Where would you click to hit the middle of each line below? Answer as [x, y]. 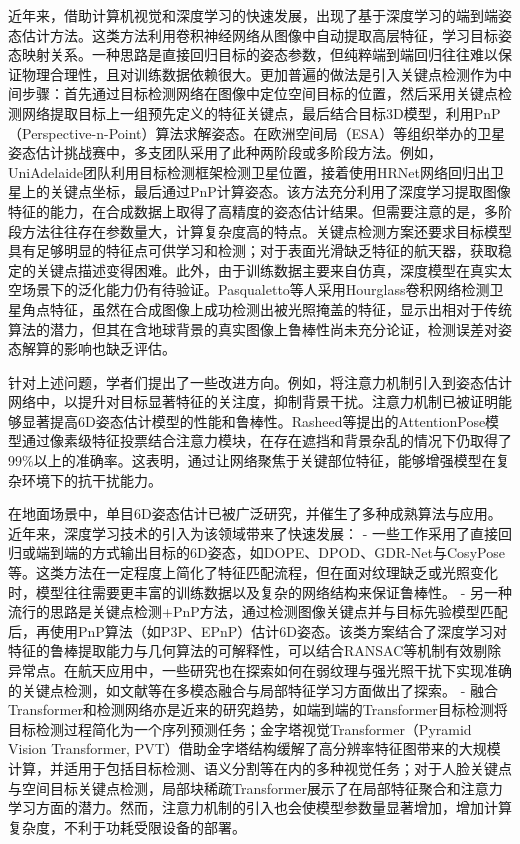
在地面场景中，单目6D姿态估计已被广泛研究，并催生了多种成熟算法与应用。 [255, 513]
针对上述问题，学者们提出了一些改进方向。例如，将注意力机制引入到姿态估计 [260, 381]
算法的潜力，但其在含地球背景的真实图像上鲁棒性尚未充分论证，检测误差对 [253, 328]
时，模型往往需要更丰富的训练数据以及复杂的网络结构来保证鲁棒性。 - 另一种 [260, 591]
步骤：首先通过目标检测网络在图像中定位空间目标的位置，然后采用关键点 [259, 93]
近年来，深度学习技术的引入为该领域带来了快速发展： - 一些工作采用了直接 [253, 532]
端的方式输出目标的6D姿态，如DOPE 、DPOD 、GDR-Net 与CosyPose [284, 552]
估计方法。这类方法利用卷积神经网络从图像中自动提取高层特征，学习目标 [259, 34]
